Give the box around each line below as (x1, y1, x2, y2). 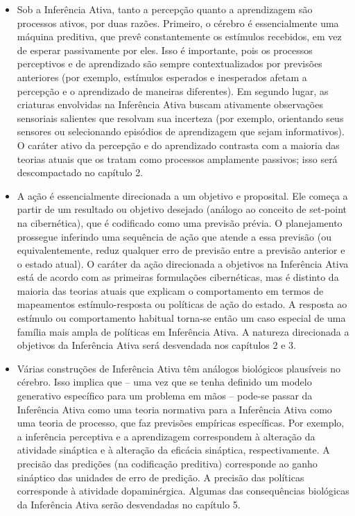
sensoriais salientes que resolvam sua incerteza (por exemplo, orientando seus (17, 110, 344, 125)
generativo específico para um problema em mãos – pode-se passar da (17, 388, 313, 403)
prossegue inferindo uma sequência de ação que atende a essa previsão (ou (17, 229, 332, 243)
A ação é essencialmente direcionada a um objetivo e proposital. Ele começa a (17, 188, 348, 203)
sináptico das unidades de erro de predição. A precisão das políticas (17, 470, 304, 484)
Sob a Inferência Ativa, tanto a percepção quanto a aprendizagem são (17, 2, 313, 16)
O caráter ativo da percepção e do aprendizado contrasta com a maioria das (17, 137, 340, 152)
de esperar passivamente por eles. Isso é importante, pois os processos (17, 42, 313, 57)
